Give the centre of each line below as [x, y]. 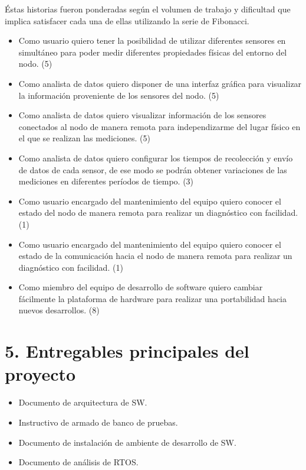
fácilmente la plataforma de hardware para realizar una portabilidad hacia [152, 298]
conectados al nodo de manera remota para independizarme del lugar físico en [159, 126]
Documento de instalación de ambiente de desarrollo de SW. [127, 442]
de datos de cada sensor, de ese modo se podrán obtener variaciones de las [153, 169]
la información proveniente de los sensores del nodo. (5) [119, 95]
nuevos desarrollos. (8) [59, 310]
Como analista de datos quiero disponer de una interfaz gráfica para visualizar [160, 83]
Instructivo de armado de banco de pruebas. [98, 422]
